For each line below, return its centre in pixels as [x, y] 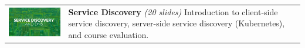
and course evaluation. [109, 34]
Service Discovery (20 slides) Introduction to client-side [173, 11]
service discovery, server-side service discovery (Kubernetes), [177, 23]
